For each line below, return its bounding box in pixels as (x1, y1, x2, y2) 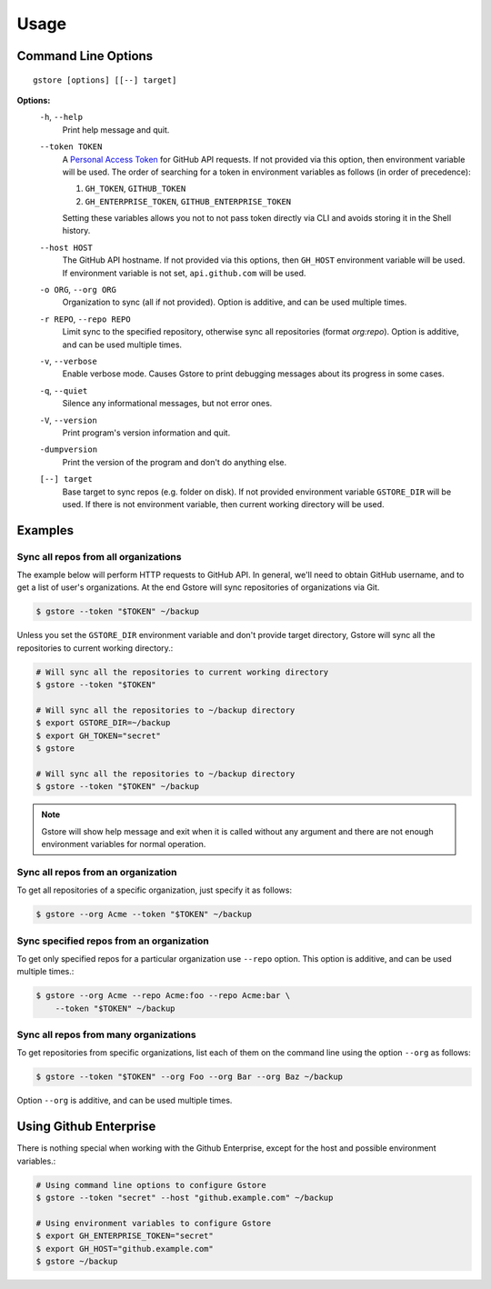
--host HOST (39, 242, 93, 253)
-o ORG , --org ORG (39, 285, 117, 295)
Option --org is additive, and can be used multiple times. (16, 1095, 233, 1106)
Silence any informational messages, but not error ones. (62, 398, 273, 409)
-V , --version (39, 415, 97, 425)
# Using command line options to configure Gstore (35, 1180, 267, 1190)
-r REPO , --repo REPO (39, 314, 131, 325)
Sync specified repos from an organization (16, 934, 209, 947)
